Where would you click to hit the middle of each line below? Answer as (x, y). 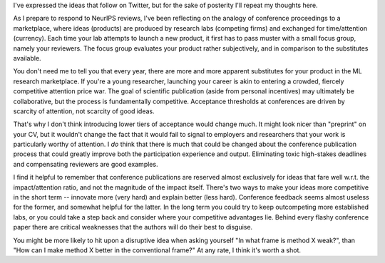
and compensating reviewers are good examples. (86, 164)
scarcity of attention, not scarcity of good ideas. (84, 111)
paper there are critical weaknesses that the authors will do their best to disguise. (133, 227)
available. (27, 58)
